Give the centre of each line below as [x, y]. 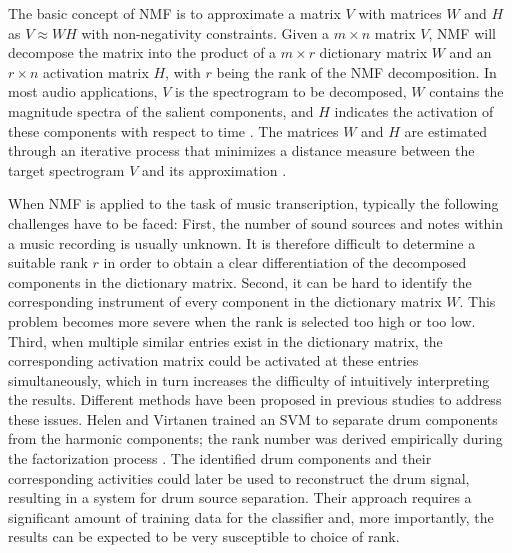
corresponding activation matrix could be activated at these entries [213, 360]
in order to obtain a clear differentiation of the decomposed [285, 262]
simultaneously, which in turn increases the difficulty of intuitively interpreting [249, 379]
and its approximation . [214, 169]
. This [477, 301]
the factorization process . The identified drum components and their [220, 458]
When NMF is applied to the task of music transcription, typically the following [253, 203]
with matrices [400, 13]
